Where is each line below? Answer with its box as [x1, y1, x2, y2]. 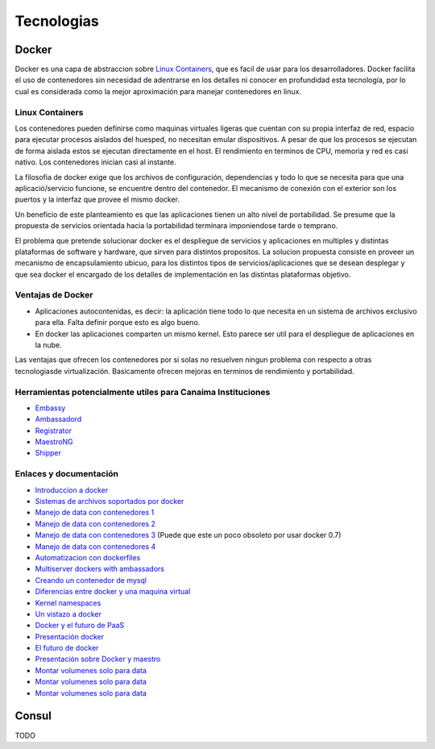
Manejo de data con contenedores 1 [35, 508, 155, 518]
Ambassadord [35, 414, 82, 424]
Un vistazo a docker [35, 609, 102, 618]
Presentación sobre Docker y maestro [35, 654, 161, 664]
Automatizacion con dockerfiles [35, 552, 141, 562]
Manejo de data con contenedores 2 [35, 518, 156, 528]
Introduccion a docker [35, 485, 109, 495]
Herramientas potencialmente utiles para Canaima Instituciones [14, 386, 271, 397]
